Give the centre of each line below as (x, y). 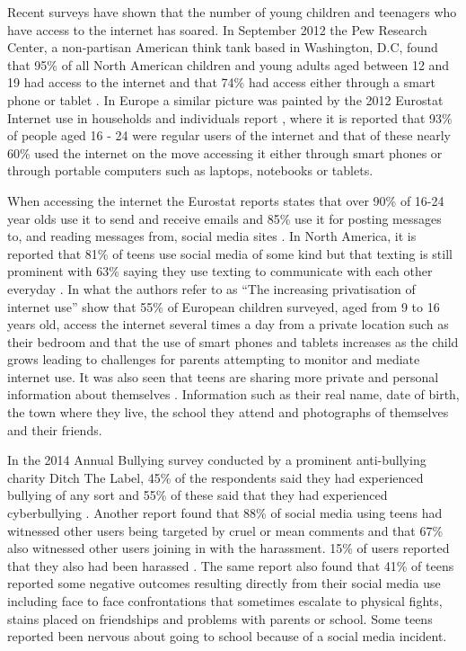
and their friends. (55, 429)
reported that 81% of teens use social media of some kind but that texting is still (230, 253)
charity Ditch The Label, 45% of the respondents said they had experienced (215, 477)
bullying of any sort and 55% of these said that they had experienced (198, 495)
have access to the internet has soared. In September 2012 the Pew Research (217, 29)
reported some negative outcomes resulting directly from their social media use (224, 583)
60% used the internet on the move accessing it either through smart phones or (225, 152)
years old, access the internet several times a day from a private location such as (228, 324)
